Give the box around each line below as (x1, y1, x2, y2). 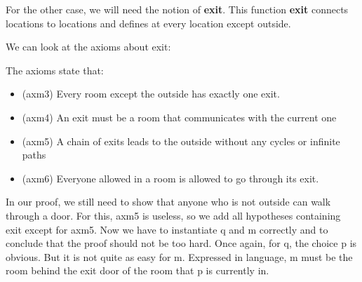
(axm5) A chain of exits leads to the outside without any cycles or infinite (22, 133, 340, 148)
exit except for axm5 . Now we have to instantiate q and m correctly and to (6, 222, 328, 236)
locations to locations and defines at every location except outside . (6, 15, 291, 30)
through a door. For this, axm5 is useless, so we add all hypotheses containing (6, 208, 341, 222)
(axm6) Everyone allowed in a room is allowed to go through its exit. (22, 170, 319, 185)
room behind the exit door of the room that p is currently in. (6, 263, 269, 278)
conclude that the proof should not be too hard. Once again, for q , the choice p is (6, 236, 357, 250)
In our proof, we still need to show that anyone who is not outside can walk (6, 194, 331, 209)
